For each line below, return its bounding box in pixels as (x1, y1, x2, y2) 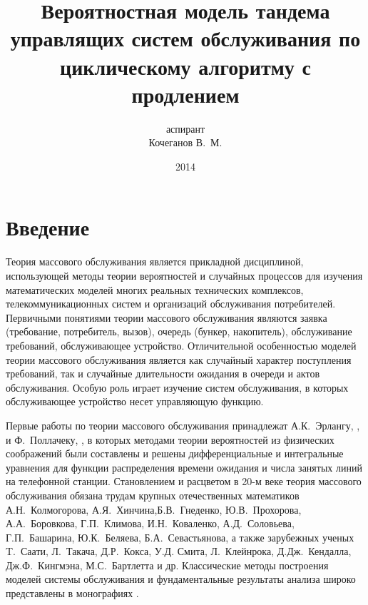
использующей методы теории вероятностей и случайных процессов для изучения (6, 268, 363, 283)
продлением (131, 79, 240, 108)
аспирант (165, 121, 205, 136)
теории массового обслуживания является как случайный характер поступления (6, 352, 352, 367)
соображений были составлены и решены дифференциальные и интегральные (6, 446, 344, 461)
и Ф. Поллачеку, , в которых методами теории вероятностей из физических (6, 432, 334, 447)
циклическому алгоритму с (60, 51, 311, 81)
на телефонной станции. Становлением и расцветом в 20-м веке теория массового (6, 474, 362, 489)
